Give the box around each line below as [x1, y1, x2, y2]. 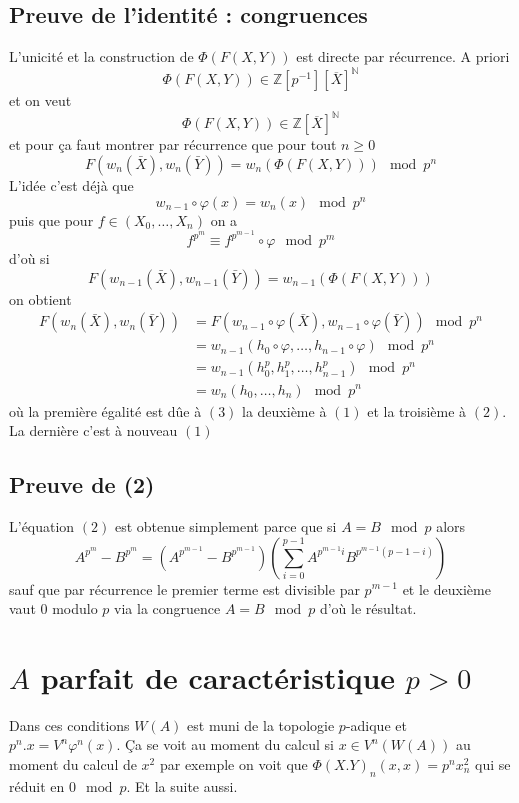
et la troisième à [367, 400, 467, 421]
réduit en [9, 775, 65, 796]
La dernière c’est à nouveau [9, 420, 178, 441]
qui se [475, 754, 511, 775]
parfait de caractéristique [40, 656, 396, 697]
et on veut [9, 90, 72, 111]
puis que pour [9, 209, 94, 230]
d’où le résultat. [319, 598, 417, 619]
